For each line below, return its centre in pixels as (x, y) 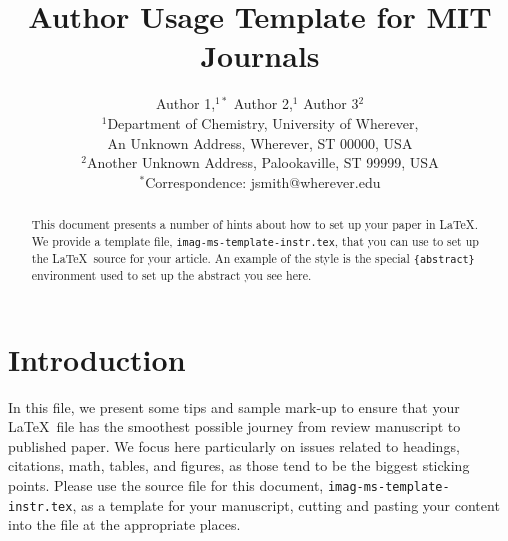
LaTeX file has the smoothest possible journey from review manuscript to (234, 426)
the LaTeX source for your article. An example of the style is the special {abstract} (253, 257)
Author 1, (185, 103)
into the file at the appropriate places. (124, 524)
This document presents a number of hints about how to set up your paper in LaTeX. (254, 224)
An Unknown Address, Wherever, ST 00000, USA (260, 142)
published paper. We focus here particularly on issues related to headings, (234, 445)
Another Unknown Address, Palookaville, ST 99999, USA (263, 162)
